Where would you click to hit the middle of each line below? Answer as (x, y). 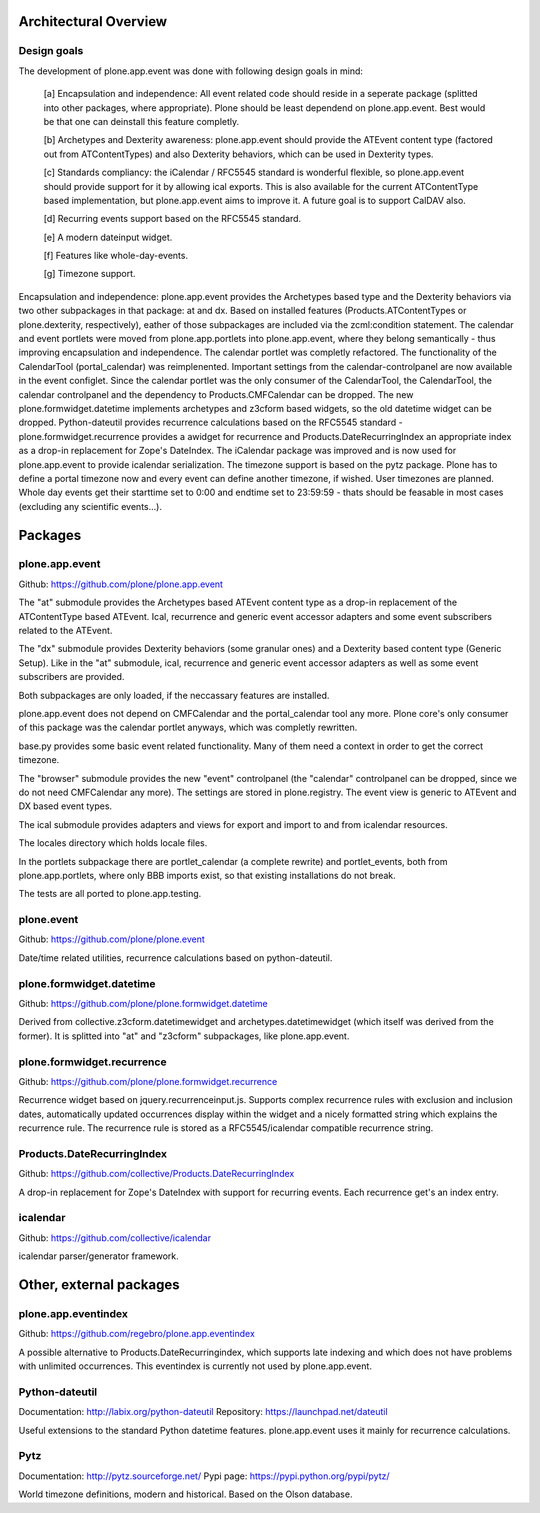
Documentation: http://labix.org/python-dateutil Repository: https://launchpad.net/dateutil (203, 1412)
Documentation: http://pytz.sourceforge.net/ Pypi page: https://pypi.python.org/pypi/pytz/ (204, 1476)
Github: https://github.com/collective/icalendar (115, 1237)
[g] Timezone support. (89, 274)
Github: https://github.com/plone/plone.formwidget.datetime (143, 1003)
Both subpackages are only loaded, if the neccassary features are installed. (174, 695)
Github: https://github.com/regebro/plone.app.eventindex (136, 1334)
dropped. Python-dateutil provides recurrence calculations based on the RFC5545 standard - (211, 422)
